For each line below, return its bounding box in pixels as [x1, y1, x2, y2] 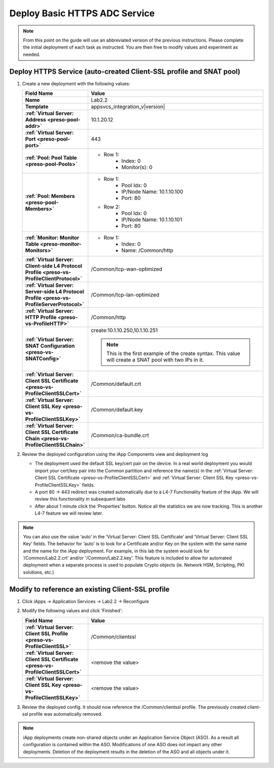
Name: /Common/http [121, 247, 174, 254]
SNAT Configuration [25, 343, 75, 350]
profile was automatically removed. [29, 711, 102, 717]
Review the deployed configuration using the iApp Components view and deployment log [22, 451, 208, 457]
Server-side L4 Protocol [25, 288, 84, 295]
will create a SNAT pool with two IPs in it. [106, 356, 204, 363]
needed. [23, 51, 41, 57]
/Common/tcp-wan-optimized [90, 265, 162, 273]
